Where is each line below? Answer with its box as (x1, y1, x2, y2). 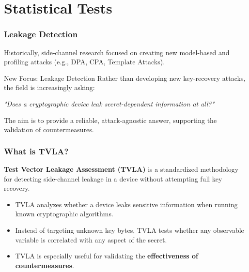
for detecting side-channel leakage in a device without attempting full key (4, 173, 222, 183)
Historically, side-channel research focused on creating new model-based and (4, 47, 230, 57)
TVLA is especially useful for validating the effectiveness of (15, 251, 198, 261)
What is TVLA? (4, 145, 69, 157)
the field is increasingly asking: (4, 82, 95, 92)
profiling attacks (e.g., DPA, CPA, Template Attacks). (4, 57, 165, 67)
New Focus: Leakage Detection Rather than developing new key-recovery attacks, (4, 73, 246, 83)
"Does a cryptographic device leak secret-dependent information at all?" (4, 98, 215, 108)
